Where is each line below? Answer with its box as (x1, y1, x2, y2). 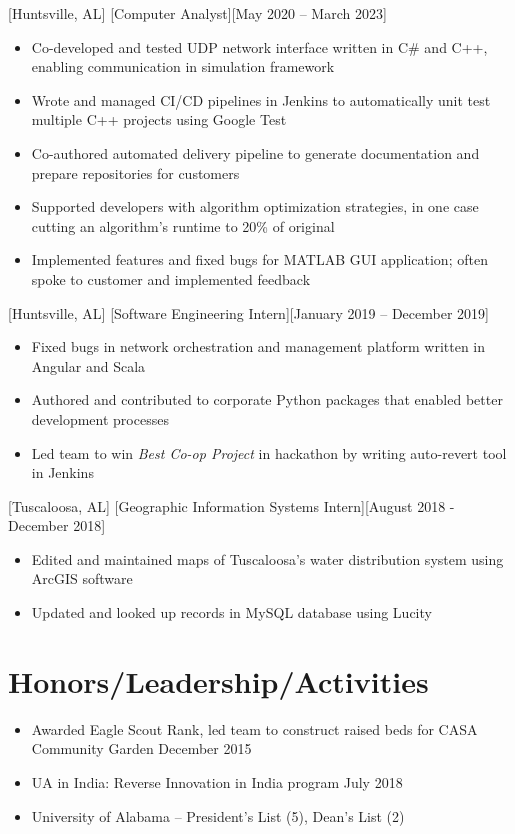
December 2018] (8, 515, 106, 536)
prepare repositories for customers (31, 162, 240, 183)
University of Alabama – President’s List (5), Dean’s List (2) (31, 805, 405, 826)
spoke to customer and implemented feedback (31, 268, 311, 289)
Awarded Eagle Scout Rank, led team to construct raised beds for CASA (31, 718, 478, 739)
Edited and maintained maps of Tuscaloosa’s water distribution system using (31, 548, 504, 569)
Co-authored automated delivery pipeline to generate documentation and (31, 142, 480, 163)
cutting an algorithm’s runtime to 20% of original (31, 215, 335, 236)
